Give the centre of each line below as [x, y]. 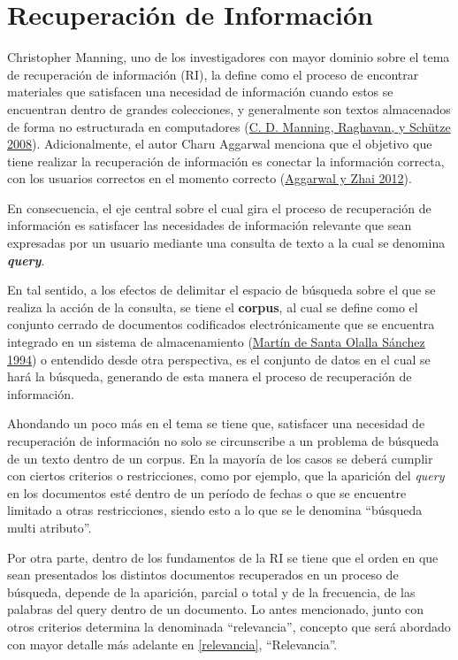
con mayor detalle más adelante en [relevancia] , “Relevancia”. [172, 644]
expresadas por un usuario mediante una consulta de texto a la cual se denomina [226, 243]
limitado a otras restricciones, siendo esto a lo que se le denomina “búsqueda [215, 510]
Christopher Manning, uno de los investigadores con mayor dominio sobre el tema [229, 57]
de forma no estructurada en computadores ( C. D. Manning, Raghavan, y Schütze [229, 126]
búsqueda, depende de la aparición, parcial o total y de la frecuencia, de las [211, 591]
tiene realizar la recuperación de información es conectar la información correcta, [226, 161]
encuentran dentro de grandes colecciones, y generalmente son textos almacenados [229, 108]
